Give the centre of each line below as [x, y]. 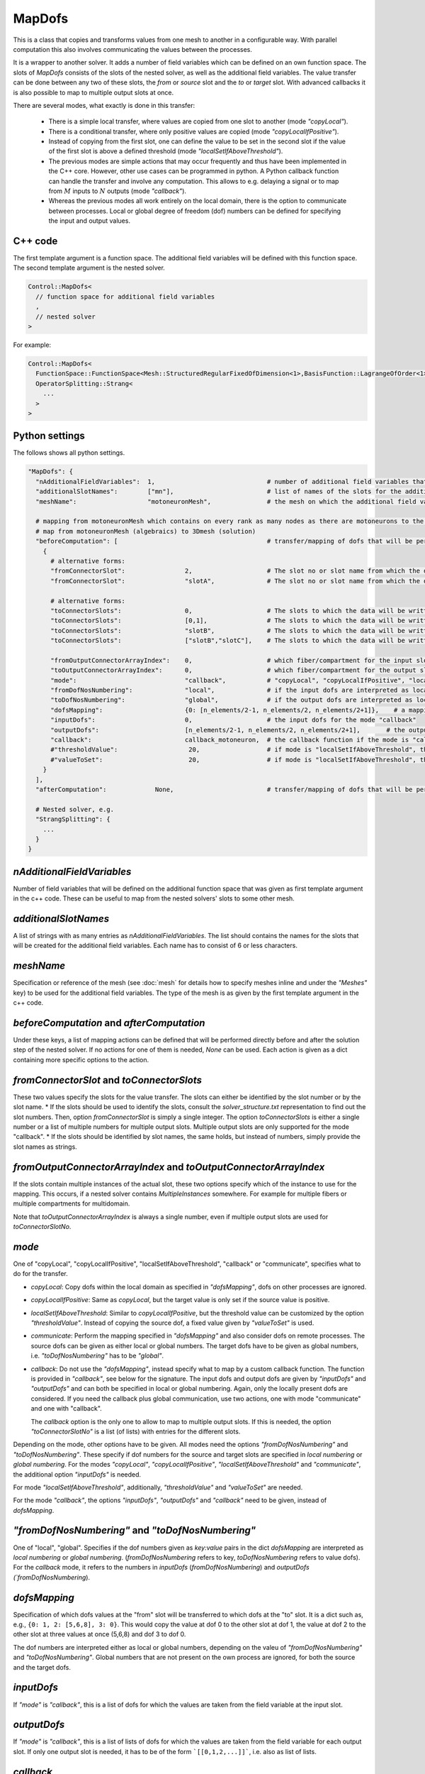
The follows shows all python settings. [69, 453]
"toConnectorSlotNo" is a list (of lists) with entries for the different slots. [136, 1431]
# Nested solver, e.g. [75, 809]
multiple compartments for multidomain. [72, 1203]
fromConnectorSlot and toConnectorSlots [107, 1080]
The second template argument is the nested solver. [89, 268]
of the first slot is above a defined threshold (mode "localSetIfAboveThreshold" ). [166, 151]
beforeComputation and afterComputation [109, 1023]
